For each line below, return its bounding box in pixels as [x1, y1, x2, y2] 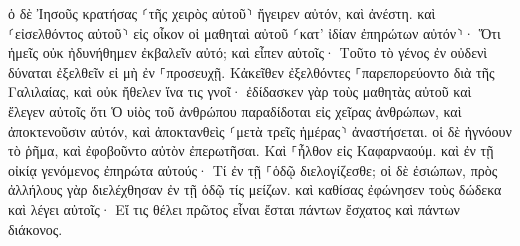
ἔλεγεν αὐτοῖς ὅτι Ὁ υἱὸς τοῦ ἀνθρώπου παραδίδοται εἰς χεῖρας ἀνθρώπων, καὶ [8, 100, 462, 121]
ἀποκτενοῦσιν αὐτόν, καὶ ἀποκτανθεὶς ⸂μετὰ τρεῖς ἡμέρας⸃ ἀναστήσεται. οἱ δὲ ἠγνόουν [8, 120, 512, 141]
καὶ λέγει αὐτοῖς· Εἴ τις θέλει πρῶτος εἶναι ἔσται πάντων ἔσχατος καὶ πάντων [8, 198, 460, 219]
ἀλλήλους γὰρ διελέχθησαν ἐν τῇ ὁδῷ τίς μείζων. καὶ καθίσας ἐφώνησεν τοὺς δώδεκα [8, 179, 502, 200]
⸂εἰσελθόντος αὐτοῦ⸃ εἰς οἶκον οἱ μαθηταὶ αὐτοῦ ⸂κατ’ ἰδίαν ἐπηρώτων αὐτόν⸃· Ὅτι [8, 22, 501, 43]
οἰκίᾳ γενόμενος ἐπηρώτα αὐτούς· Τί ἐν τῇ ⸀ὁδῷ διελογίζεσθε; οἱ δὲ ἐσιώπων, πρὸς [8, 159, 498, 180]
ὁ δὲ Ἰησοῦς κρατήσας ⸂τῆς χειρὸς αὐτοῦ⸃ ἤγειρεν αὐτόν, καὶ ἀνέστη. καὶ [8, 3, 436, 23]
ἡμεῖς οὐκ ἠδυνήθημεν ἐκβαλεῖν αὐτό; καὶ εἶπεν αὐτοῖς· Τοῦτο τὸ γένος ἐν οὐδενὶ [8, 42, 488, 63]
